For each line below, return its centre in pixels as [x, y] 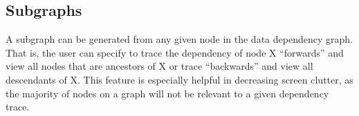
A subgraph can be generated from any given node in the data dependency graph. [179, 39]
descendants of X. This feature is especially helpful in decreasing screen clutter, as [179, 79]
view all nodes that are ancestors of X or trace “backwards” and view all [159, 66]
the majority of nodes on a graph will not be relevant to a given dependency [167, 93]
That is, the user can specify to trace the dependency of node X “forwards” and [175, 52]
